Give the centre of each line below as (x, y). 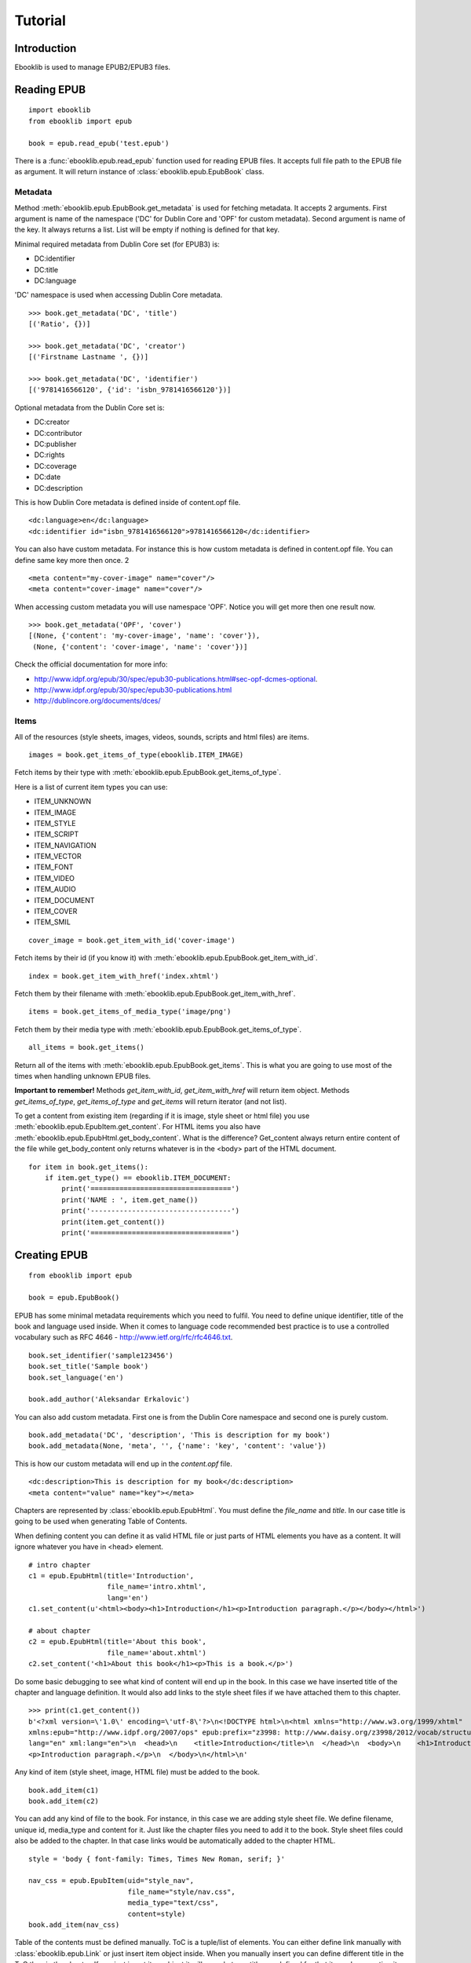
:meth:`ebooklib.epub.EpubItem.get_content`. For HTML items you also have (137, 1127)
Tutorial (40, 20)
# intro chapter (60, 1565)
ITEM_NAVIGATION (66, 845)
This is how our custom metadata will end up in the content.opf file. (124, 1464)
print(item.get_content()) (113, 1222)
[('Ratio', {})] (60, 324)
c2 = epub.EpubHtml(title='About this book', (118, 1642)
